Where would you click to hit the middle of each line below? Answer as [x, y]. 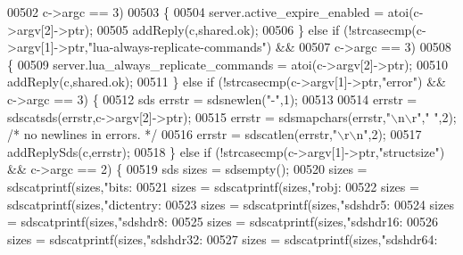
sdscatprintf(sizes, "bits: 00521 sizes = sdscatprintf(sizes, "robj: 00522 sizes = [213, 186]
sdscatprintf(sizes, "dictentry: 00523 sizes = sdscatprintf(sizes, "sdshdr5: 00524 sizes [231, 204]
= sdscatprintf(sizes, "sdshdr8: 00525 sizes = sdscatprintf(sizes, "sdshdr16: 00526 [223, 222]
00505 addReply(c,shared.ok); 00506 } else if [218, 29]
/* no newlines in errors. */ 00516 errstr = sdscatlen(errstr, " [173, 134]
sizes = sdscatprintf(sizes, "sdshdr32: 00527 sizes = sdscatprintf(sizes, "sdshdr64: [223, 239]
